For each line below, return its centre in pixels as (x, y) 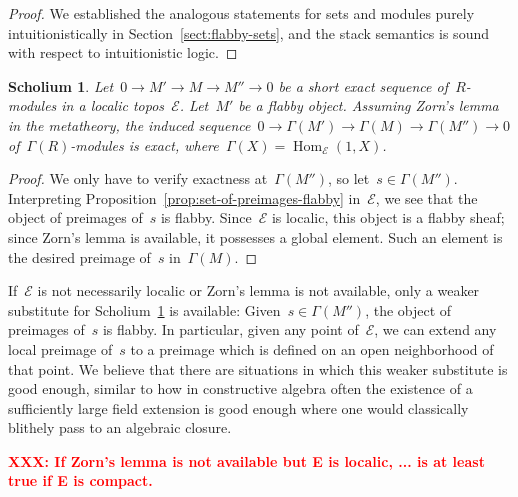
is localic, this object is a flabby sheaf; (388, 217)
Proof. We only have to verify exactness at (138, 178)
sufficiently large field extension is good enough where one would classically (238, 407)
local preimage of (60, 348)
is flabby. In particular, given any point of (230, 329)
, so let (348, 178)
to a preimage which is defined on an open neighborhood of (312, 348)
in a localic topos (113, 105)
